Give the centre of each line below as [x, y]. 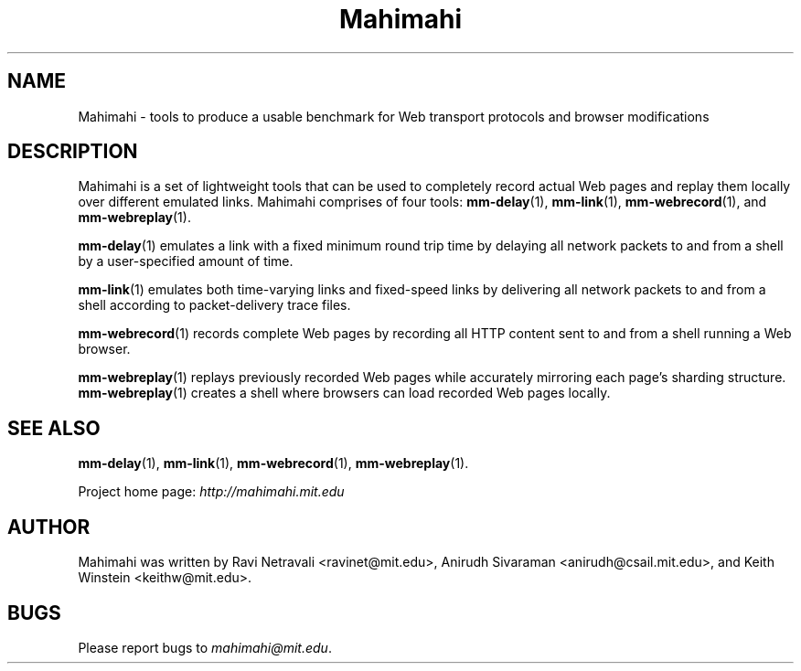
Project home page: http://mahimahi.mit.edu [211, 492]
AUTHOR [49, 527]
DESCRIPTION [73, 152]
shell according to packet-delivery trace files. [214, 305]
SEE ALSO [54, 428]
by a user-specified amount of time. [186, 261]
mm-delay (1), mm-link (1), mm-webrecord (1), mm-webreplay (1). [273, 463]
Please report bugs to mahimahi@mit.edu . [205, 647]
